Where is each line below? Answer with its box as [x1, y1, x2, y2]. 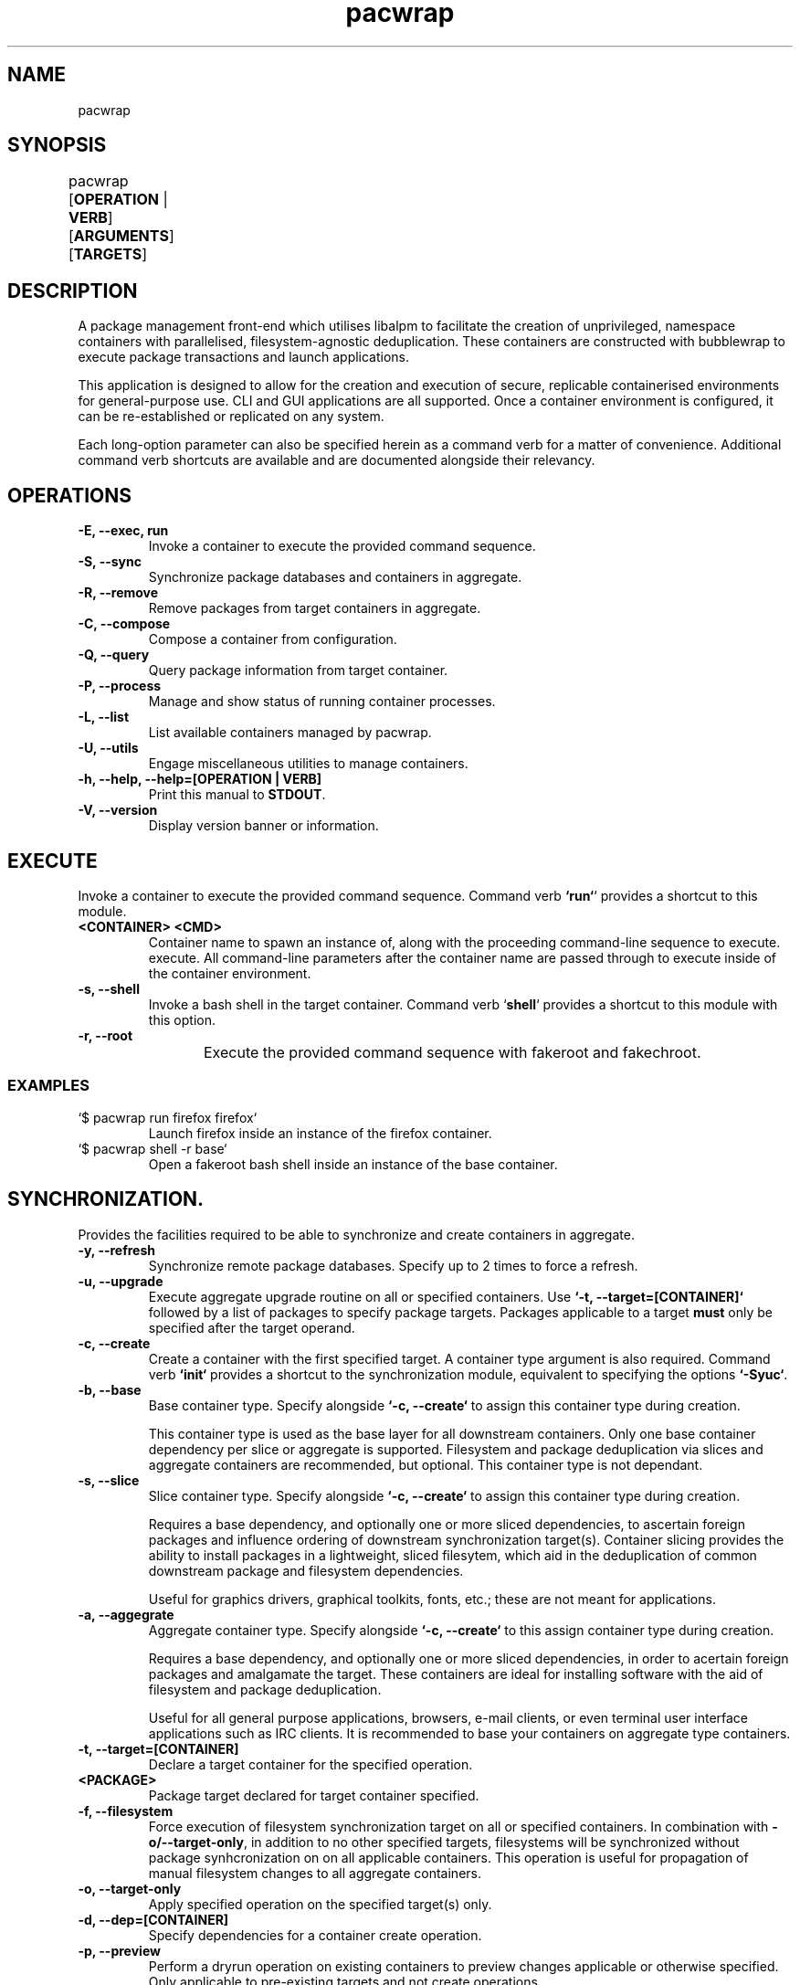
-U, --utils [78, 740, 139, 756]
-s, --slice [78, 1472, 140, 1488]
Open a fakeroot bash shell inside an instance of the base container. [148, 1156, 558, 1172]
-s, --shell [78, 980, 140, 997]
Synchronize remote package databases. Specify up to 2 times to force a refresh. [148, 1257, 638, 1273]
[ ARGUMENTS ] [68, 227, 174, 246]
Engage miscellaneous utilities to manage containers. [148, 755, 468, 772]
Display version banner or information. [148, 818, 379, 834]
